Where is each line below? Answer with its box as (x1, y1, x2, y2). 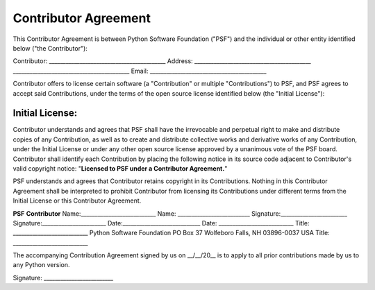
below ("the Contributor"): (12, 44, 88, 52)
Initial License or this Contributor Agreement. (12, 196, 142, 205)
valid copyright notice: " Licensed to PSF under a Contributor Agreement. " (12, 164, 228, 173)
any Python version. (12, 261, 70, 269)
